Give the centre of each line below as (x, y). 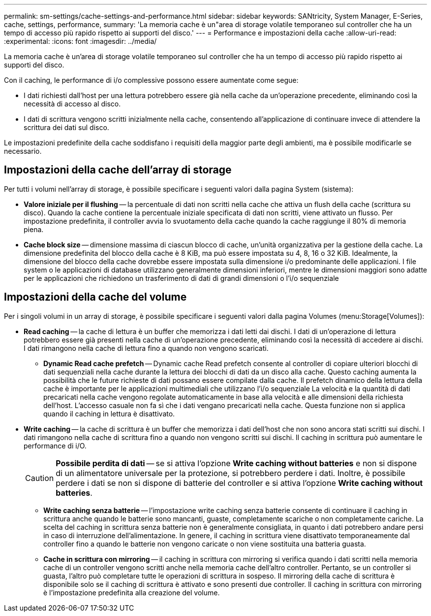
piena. (34, 229)
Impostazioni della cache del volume (95, 297)
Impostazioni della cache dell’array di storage (118, 170)
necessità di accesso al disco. (72, 104)
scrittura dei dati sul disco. (66, 127)
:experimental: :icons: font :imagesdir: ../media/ (80, 41)
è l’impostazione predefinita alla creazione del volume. (132, 592)
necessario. (23, 151)
